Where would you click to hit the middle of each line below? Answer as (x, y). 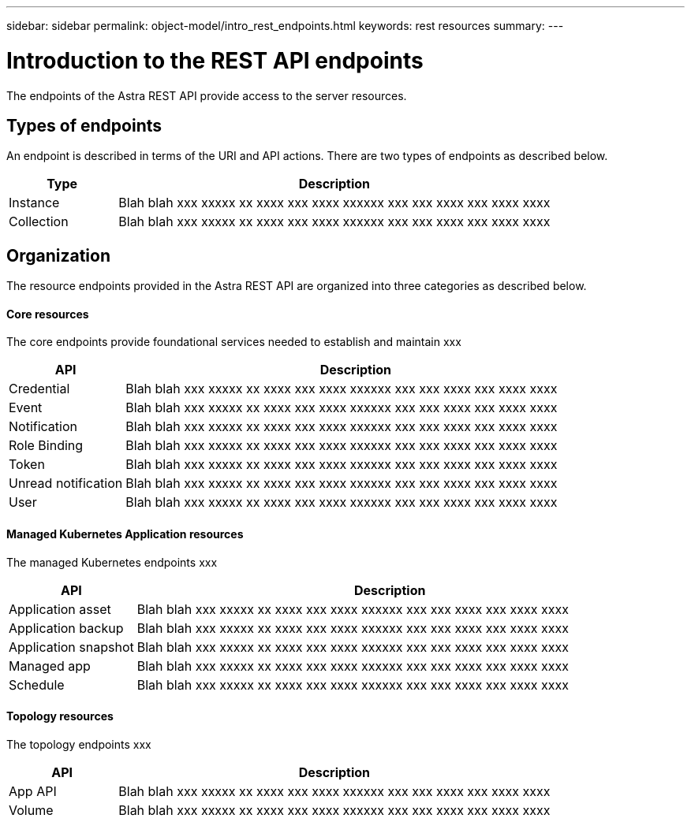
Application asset (60, 609)
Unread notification (66, 484)
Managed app (50, 666)
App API (33, 791)
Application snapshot (71, 647)
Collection (39, 222)
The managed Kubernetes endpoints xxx (112, 562)
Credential (39, 389)
